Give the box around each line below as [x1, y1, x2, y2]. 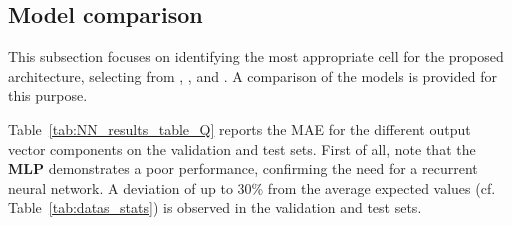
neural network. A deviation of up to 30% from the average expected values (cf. [8, 177, 496, 198]
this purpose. [8, 85, 88, 106]
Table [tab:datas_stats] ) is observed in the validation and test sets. [8, 197, 422, 218]
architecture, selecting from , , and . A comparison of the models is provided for [8, 65, 497, 86]
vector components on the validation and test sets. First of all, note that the [8, 138, 476, 159]
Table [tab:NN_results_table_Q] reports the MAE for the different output [8, 118, 471, 139]
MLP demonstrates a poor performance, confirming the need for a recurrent [8, 158, 478, 179]
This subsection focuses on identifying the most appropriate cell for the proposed [8, 46, 504, 67]
